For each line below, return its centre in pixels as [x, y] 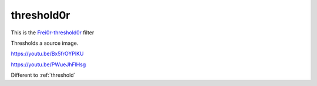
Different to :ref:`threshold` [43, 75]
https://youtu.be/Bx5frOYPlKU [47, 54]
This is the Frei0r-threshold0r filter [53, 33]
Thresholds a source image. [45, 43]
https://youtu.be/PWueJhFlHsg [48, 64]
